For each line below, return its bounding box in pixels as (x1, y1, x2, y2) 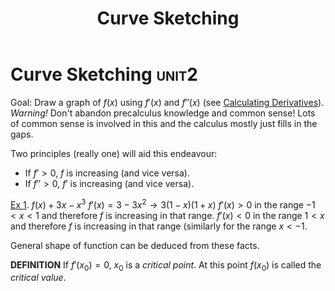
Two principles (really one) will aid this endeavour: (10, 147, 218, 159)
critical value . (10, 272, 67, 284)
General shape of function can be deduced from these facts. (10, 239, 260, 251)
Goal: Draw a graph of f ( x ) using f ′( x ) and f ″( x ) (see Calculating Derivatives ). (10, 96, 325, 108)
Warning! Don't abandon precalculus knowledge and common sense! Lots (10, 107, 316, 119)
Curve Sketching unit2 (10, 63, 198, 86)
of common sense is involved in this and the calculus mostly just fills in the (10, 117, 318, 129)
